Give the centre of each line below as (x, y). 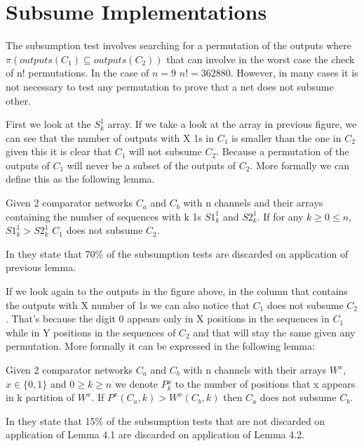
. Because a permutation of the (283, 151)
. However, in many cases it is (294, 73)
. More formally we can (299, 165)
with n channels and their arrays (253, 203)
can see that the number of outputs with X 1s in (110, 137)
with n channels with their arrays (255, 369)
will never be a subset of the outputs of (151, 165)
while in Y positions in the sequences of (91, 332)
